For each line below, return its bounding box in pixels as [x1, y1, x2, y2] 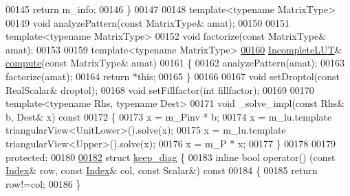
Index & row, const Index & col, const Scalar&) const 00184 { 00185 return [6, 163, 318, 177]
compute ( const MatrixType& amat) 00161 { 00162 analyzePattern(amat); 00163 [6, 56, 345, 70]
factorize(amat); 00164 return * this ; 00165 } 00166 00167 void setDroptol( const [6, 69, 340, 83]
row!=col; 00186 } [6, 176, 81, 191]
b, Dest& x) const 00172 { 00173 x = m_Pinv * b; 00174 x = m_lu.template [6, 109, 332, 123]
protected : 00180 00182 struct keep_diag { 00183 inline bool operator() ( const [6, 149, 336, 164]
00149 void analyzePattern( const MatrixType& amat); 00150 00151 [6, 15, 290, 29]
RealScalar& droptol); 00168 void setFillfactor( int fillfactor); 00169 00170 [6, 82, 314, 97]
